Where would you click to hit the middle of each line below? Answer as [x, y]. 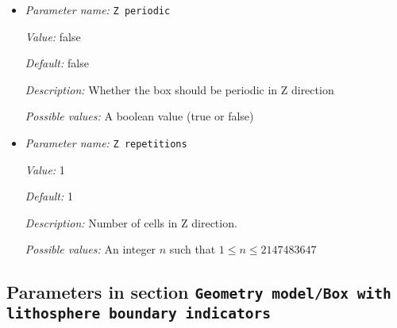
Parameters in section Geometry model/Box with [199, 292]
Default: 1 [49, 196]
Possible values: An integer [91, 249]
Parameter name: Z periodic [98, 10]
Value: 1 [45, 169]
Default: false [57, 63]
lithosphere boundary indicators [139, 314]
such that [193, 249]
